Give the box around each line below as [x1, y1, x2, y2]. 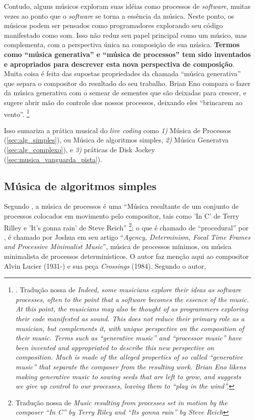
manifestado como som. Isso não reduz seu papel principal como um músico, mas [4, 29, 247, 40]
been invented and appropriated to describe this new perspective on [15, 342, 214, 352]
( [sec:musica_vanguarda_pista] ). [4, 154, 102, 164]
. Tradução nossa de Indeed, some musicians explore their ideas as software [15, 284, 241, 295]
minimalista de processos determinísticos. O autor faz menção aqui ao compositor [4, 251, 249, 261]
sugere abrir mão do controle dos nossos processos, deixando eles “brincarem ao [4, 97, 243, 107]
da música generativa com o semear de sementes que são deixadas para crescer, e [4, 87, 247, 98]
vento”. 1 [4, 107, 30, 119]
